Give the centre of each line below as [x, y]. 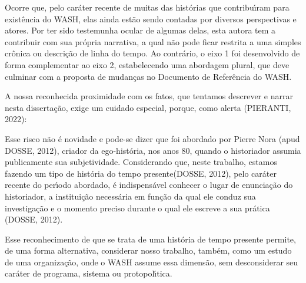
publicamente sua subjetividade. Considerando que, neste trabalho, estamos [141, 162]
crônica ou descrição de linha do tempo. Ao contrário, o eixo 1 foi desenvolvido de [152, 53]
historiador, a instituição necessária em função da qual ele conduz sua [130, 196]
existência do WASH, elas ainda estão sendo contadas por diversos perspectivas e [151, 18]
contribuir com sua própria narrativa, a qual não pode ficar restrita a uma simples [153, 41]
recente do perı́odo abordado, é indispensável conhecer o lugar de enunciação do [149, 185]
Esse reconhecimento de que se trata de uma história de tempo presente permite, [150, 239]
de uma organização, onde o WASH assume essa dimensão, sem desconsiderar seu [152, 262]
